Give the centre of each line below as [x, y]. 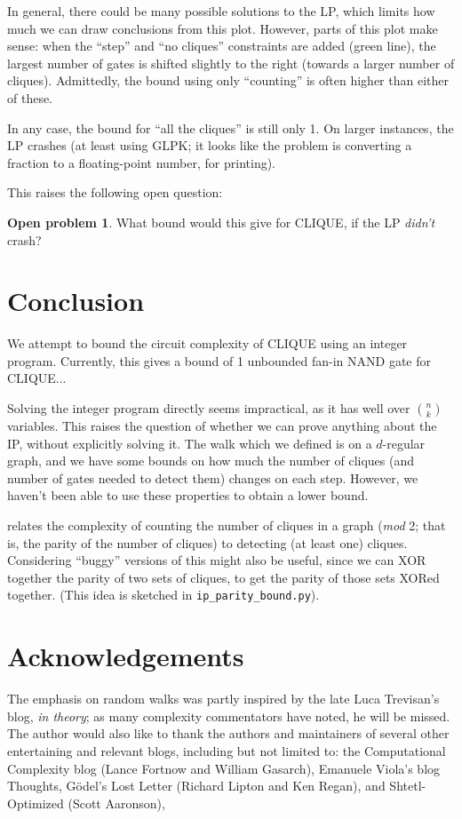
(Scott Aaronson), [116, 803]
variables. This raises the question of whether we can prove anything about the [222, 426]
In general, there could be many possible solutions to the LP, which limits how [221, 11]
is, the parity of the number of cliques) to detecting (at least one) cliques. [207, 542]
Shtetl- [408, 786]
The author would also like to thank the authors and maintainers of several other [228, 733]
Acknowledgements [126, 656]
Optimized [36, 803]
